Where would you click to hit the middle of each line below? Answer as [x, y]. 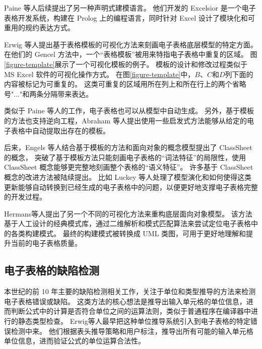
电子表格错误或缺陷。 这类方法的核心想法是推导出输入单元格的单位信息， [125, 301]
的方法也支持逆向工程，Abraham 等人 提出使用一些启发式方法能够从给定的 [125, 120]
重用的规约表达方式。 [39, 27]
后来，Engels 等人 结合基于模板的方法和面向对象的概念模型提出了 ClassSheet [128, 147]
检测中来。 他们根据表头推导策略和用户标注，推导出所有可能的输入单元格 [132, 331]
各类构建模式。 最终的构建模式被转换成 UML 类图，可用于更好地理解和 [128, 233]
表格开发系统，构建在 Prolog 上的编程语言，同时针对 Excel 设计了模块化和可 [129, 17]
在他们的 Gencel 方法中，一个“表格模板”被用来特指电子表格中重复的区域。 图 [131, 54]
